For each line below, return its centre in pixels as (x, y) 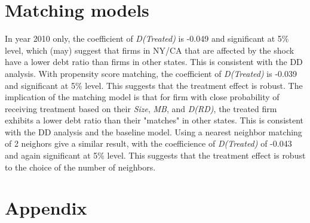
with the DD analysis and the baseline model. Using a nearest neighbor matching (154, 131)
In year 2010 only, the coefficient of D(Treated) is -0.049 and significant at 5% (147, 38)
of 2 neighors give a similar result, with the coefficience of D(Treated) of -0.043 (148, 143)
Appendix (46, 208)
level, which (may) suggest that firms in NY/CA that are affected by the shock (150, 50)
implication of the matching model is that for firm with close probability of (142, 97)
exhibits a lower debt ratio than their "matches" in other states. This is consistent (154, 120)
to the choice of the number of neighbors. (80, 167)
